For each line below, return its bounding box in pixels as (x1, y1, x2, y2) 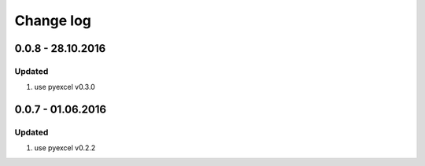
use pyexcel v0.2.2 (34, 143, 96, 153)
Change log (14, 12, 92, 29)
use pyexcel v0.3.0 (34, 83, 96, 92)
